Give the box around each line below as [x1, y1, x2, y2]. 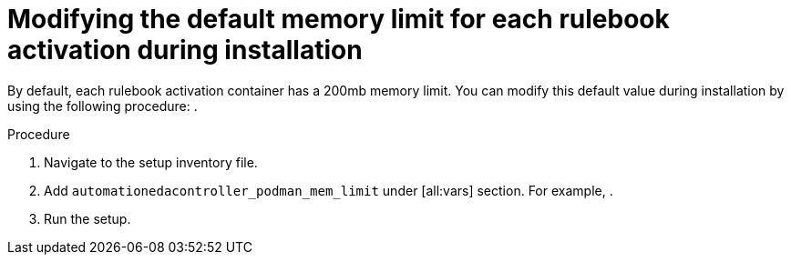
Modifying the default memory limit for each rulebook [7, 4, 670, 35]
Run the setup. [44, 210, 131, 227]
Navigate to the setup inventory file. [44, 154, 258, 170]
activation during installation [7, 35, 363, 65]
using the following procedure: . [7, 97, 198, 114]
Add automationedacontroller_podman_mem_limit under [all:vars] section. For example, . [44, 182, 613, 198]
